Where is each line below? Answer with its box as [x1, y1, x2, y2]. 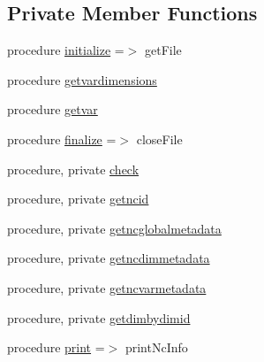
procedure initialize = [7, 41, 124, 59]
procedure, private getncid [7, 189, 149, 208]
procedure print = [7, 338, 105, 357]
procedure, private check [7, 159, 140, 178]
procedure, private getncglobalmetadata [7, 219, 222, 237]
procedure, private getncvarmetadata [7, 278, 207, 297]
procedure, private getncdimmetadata [7, 249, 210, 267]
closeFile [136, 129, 183, 148]
